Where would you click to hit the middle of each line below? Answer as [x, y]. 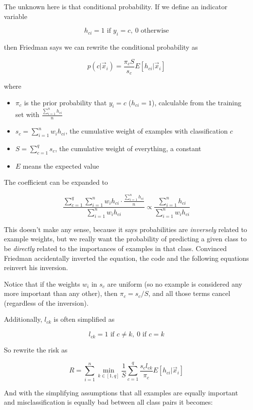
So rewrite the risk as [36, 350]
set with [27, 114]
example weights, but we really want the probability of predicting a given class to [125, 239]
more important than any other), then [61, 293]
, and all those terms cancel [190, 293]
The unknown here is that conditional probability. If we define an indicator [116, 6]
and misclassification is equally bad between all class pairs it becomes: [108, 402]
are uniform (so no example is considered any [175, 283]
